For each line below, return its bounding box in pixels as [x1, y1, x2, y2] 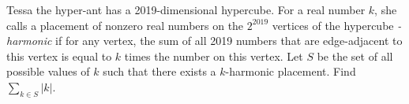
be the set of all [317, 47, 393, 64]
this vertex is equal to [6, 47, 112, 64]
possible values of [6, 63, 90, 80]
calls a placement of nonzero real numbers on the [6, 17, 244, 33]
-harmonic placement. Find [225, 63, 356, 80]
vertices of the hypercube [272, 17, 394, 33]
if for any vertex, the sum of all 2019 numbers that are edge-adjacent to [55, 32, 403, 49]
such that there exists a [103, 63, 216, 80]
